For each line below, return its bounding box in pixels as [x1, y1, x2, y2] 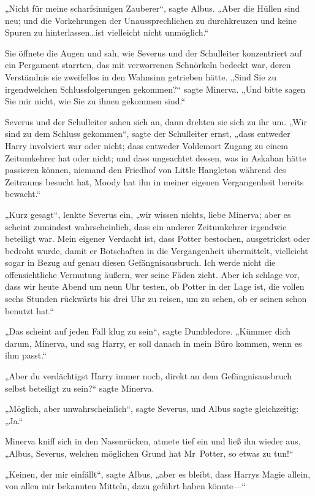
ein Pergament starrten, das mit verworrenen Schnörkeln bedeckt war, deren [5, 58, 291, 71]
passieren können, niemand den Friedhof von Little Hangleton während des [5, 163, 286, 176]
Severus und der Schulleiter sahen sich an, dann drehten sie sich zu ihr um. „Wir [5, 115, 307, 128]
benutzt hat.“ [5, 304, 55, 317]
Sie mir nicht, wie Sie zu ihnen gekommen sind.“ [5, 95, 186, 107]
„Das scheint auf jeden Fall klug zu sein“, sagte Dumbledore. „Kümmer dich [5, 325, 291, 338]
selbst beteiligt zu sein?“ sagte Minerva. [5, 381, 154, 394]
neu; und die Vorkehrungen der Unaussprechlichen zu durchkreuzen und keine [5, 14, 297, 26]
